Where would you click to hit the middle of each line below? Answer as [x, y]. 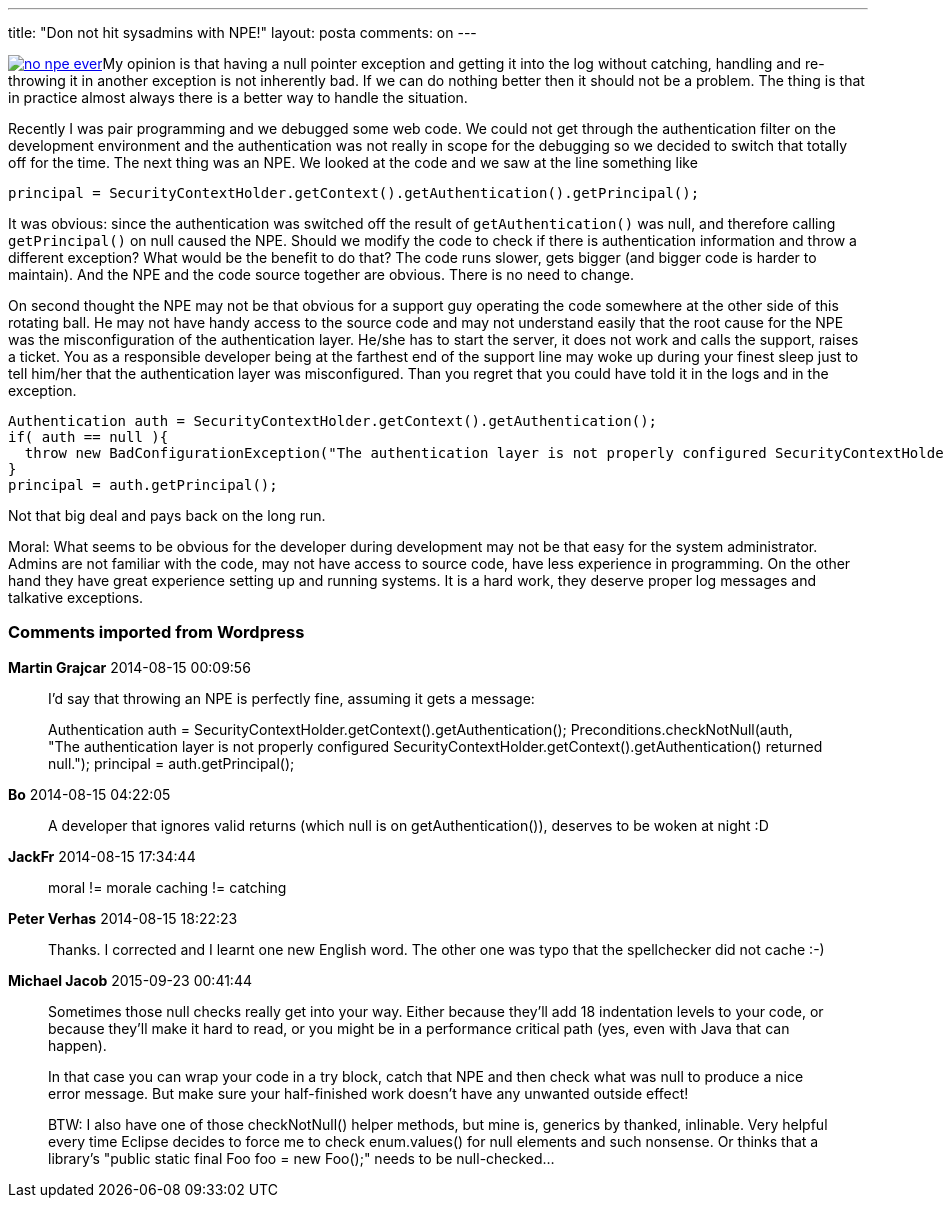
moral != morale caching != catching [167, 887]
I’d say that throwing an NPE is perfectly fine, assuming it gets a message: [291, 698]
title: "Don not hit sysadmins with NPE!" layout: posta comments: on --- [242, 32]
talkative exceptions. [76, 597]
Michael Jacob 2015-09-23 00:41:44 [130, 980]
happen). [77, 1045]
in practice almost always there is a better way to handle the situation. [238, 97]
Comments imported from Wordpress [156, 632]
